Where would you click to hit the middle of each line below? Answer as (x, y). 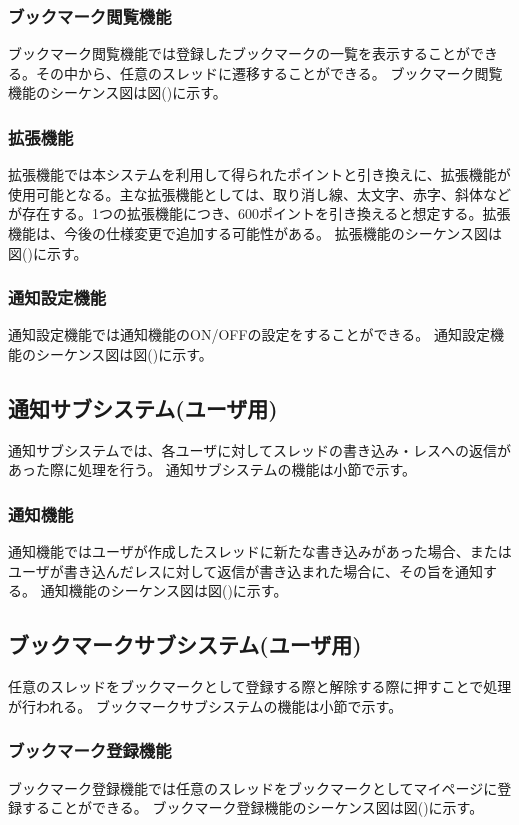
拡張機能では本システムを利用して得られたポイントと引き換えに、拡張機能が (259, 174)
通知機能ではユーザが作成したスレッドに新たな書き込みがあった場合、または (260, 551)
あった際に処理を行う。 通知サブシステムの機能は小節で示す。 (212, 469)
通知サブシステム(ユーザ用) (143, 407)
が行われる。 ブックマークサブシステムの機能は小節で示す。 (205, 705)
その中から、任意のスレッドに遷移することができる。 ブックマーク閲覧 (269, 72)
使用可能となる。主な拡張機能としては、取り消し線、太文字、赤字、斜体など (259, 193)
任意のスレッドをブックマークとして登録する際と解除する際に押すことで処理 (260, 686)
